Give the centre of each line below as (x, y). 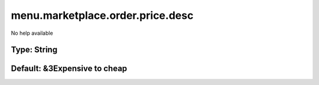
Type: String (34, 50)
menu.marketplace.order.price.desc (102, 15)
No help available (32, 33)
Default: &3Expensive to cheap (69, 69)
